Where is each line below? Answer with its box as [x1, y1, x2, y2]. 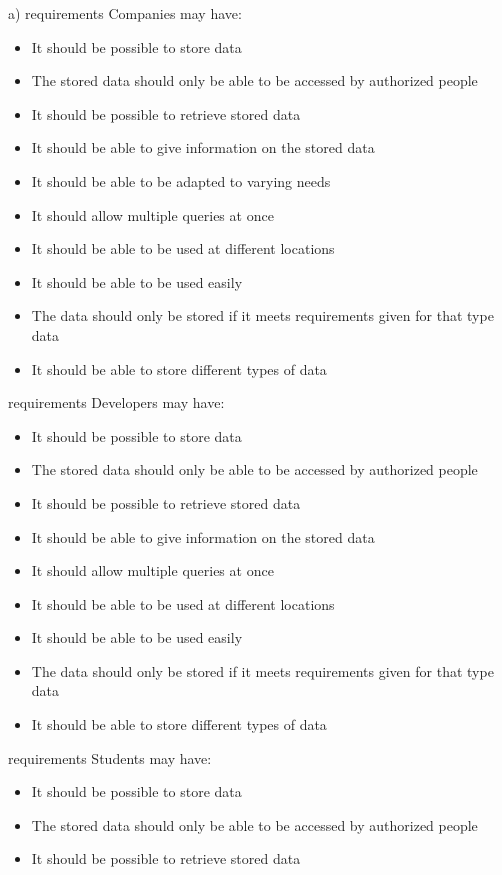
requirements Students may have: [8, 747, 212, 768]
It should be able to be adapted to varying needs [31, 170, 331, 191]
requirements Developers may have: [8, 392, 225, 413]
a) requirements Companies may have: [8, 3, 242, 23]
